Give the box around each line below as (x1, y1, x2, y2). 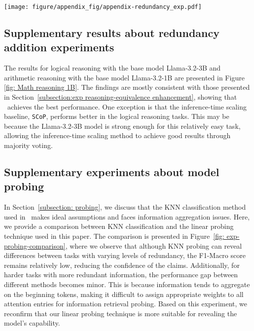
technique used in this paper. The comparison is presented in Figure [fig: (4, 231, 224, 241)
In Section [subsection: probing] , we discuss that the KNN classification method (4, 202, 246, 212)
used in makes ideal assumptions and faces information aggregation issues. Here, (4, 211, 250, 221)
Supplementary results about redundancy (4, 25, 219, 40)
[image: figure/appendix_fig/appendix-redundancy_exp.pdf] (4, 3, 202, 10)
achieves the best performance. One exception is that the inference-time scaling (7, 101, 247, 111)
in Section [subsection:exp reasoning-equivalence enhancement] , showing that (4, 92, 237, 102)
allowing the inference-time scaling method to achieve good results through (4, 130, 231, 141)
